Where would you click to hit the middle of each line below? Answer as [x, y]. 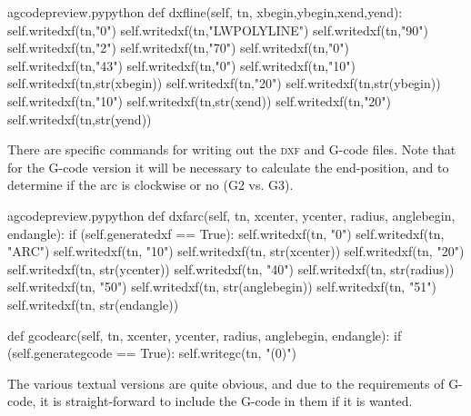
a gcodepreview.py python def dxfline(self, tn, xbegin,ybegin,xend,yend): [205, 12]
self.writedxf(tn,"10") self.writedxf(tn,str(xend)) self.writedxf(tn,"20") [200, 100]
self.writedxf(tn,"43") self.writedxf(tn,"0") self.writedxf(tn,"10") [182, 65]
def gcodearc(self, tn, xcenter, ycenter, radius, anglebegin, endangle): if [205, 335]
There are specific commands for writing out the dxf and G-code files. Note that [232, 149]
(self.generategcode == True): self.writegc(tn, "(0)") [152, 353]
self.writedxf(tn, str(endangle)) [93, 304]
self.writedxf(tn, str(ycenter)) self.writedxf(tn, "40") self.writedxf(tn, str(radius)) [231, 268]
